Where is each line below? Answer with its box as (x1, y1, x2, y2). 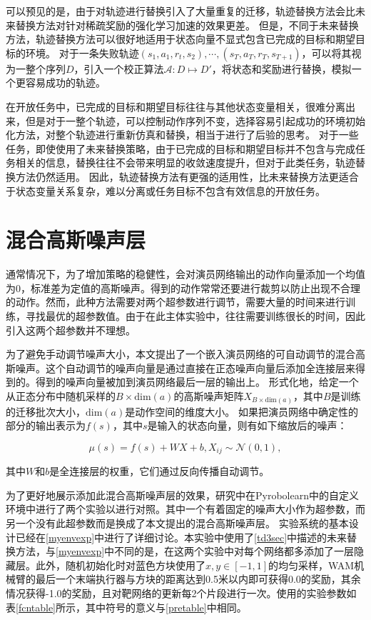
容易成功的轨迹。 (25, 75, 106, 90)
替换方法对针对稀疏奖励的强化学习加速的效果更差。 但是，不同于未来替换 (15, 17, 359, 32)
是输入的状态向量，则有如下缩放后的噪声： (147, 418, 347, 433)
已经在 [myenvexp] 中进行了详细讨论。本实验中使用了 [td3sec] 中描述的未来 (15, 529, 347, 544)
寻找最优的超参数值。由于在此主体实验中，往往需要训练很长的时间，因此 (25, 309, 365, 324)
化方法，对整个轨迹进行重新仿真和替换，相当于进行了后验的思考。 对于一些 (6, 127, 359, 142)
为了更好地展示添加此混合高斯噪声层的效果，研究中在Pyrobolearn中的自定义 (6, 487, 359, 502)
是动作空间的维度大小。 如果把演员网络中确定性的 (125, 404, 358, 419)
